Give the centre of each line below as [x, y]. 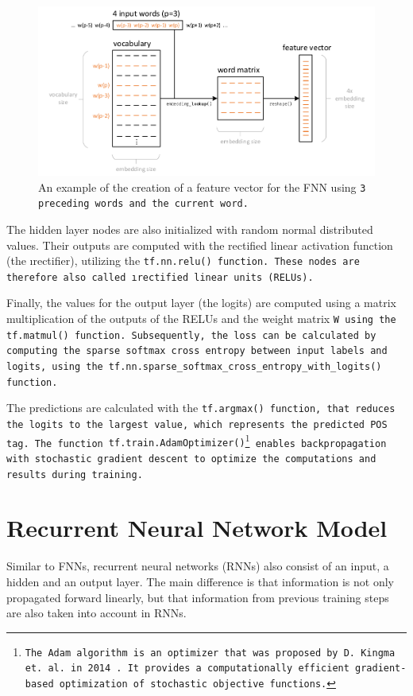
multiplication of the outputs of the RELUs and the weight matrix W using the [201, 319]
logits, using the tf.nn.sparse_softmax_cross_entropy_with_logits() [194, 367]
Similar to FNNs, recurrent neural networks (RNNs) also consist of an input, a [198, 566]
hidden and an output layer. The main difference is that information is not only [200, 581]
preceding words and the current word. [143, 204]
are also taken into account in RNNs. [96, 613]
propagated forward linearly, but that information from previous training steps [198, 597]
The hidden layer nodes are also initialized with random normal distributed [190, 229]
